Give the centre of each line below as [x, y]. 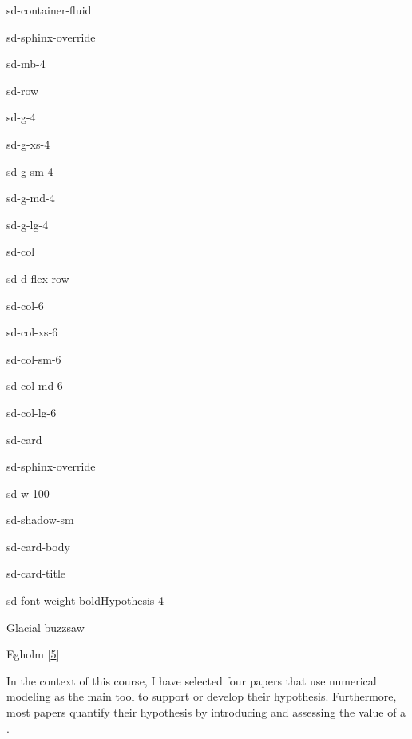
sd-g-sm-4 [30, 171]
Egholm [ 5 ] [33, 654]
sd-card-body [38, 546]
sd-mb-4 [26, 64]
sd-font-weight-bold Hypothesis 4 [85, 600]
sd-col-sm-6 [34, 358]
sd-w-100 [28, 493]
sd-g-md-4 [31, 198]
